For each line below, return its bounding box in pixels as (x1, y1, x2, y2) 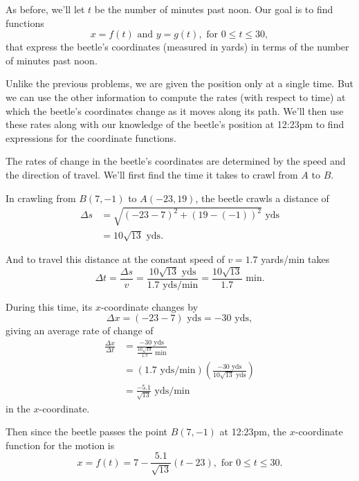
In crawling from (6, 190, 76, 205)
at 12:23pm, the (219, 424, 287, 439)
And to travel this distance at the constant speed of (6, 252, 225, 266)
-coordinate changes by (100, 299, 199, 314)
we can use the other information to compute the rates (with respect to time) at (6, 89, 346, 104)
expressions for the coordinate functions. (6, 130, 177, 145)
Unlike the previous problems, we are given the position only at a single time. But (6, 76, 354, 91)
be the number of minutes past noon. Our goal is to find (94, 2, 333, 16)
